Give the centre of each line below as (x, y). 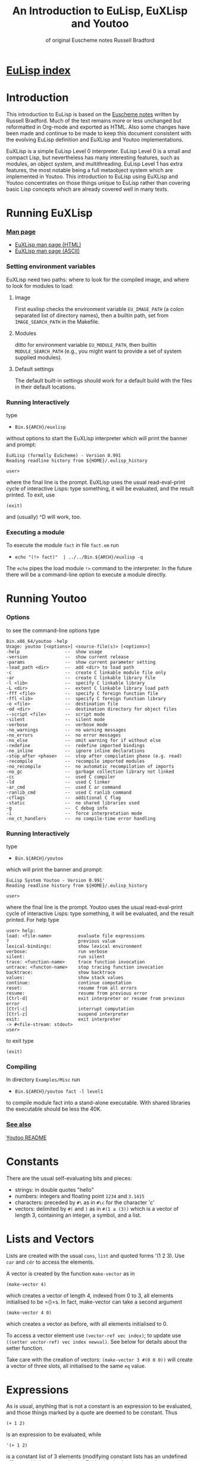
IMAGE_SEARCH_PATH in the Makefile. (57, 321)
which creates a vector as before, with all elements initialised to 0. (87, 1323)
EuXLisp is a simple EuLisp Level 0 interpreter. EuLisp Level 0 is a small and (99, 151)
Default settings (34, 369)
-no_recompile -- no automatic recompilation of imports (90, 766)
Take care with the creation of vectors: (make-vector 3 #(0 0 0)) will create (99, 1359)
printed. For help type (33, 920)
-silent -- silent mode (56, 719)
